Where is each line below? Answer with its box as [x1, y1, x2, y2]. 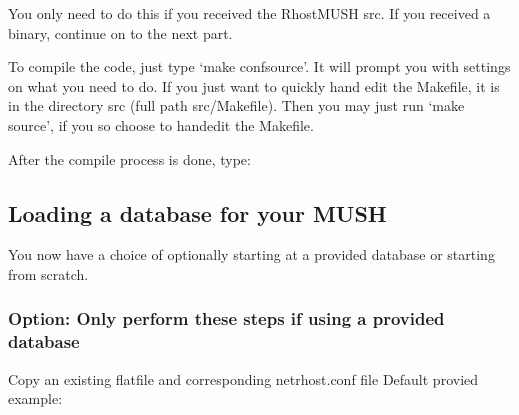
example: [8, 388, 63, 409]
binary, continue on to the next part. [8, 22, 233, 43]
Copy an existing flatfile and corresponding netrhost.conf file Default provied [8, 368, 479, 389]
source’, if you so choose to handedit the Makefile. [8, 114, 314, 135]
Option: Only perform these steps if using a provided [8, 306, 445, 331]
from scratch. [8, 263, 89, 284]
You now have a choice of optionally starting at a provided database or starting [8, 244, 495, 265]
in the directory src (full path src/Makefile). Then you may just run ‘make [8, 95, 465, 116]
